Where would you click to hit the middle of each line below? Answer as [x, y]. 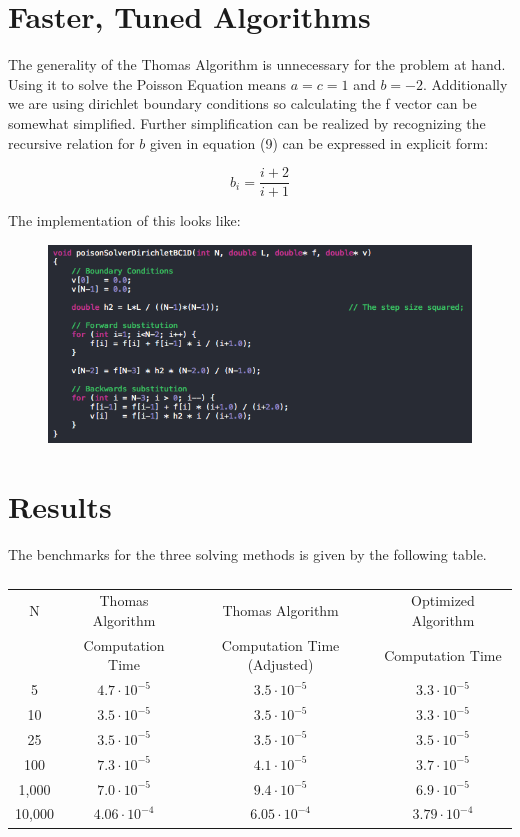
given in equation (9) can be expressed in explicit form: [319, 142]
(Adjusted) [280, 664]
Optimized [443, 600]
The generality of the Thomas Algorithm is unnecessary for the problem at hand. [257, 64]
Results [60, 505]
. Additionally [465, 83]
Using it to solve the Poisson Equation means [147, 83]
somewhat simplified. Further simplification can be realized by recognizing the [247, 122]
